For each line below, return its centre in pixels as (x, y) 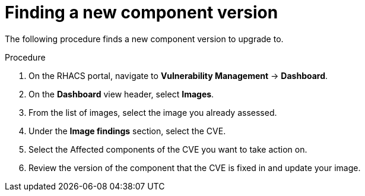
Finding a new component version (142, 12)
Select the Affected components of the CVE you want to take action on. (168, 149)
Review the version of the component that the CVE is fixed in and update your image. (195, 167)
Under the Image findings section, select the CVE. (127, 131)
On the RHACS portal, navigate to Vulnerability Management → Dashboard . (178, 75)
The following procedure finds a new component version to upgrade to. (144, 39)
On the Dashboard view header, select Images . (121, 94)
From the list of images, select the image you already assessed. (153, 112)
